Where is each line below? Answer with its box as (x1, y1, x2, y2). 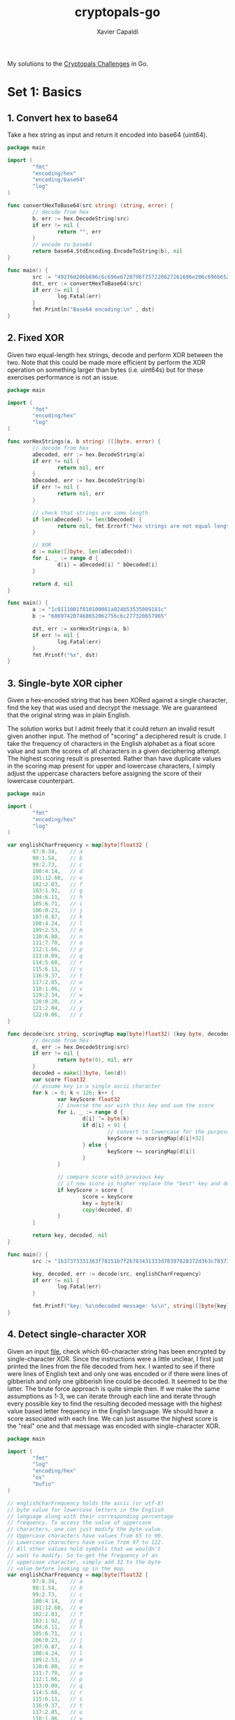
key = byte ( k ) (82, 1199, 124, 1207)
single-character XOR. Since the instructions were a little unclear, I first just (7, 1354, 224, 1363)
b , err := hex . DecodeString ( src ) (32, 215, 130, 222)
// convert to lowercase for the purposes (107, 1128, 233, 1135)
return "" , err (57, 228, 101, 235)
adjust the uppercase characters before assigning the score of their (7, 769, 202, 778)
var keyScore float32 (57, 1095, 120, 1102)
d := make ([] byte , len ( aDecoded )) (32, 548, 133, 555)
